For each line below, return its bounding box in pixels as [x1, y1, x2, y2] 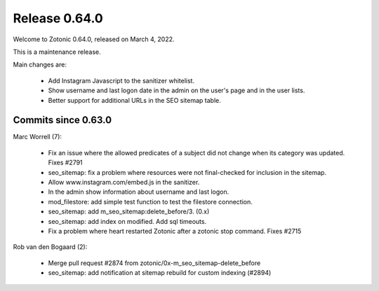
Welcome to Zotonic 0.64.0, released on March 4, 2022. [13, 35, 175, 43]
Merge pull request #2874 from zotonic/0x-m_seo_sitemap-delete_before [48, 259, 261, 267]
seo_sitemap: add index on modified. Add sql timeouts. [48, 217, 207, 225]
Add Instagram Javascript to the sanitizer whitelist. [48, 76, 195, 85]
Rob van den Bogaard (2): [13, 243, 88, 251]
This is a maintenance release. [13, 48, 101, 56]
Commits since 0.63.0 [13, 114, 112, 126]
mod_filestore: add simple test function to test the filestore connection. [48, 197, 253, 206]
